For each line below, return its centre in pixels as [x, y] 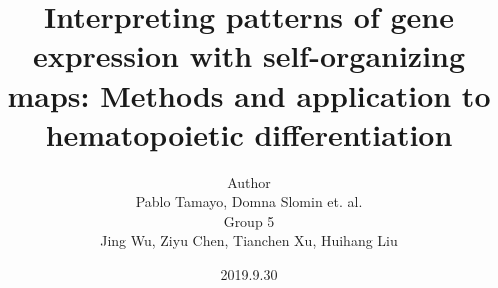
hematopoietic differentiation [249, 133]
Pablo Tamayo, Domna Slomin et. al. [249, 201]
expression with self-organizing [249, 55]
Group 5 [249, 220]
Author [249, 181]
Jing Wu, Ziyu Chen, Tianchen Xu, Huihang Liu [249, 240]
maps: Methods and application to [249, 94]
